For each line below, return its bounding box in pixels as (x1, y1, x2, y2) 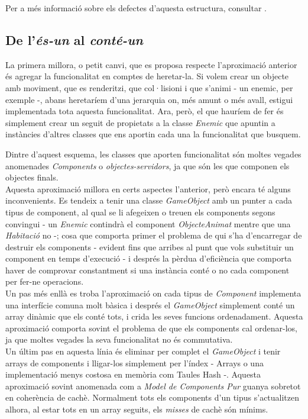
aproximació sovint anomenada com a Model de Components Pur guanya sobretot (5, 379, 301, 392)
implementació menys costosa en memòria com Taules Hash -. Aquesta (5, 368, 261, 381)
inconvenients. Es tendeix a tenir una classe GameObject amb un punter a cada (5, 194, 293, 207)
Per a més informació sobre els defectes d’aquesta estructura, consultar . (5, 2, 267, 14)
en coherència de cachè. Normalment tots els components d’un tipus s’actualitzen (5, 391, 300, 404)
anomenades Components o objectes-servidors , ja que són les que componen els (5, 159, 290, 172)
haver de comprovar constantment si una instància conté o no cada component (5, 263, 290, 276)
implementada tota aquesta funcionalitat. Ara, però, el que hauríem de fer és (5, 105, 284, 117)
